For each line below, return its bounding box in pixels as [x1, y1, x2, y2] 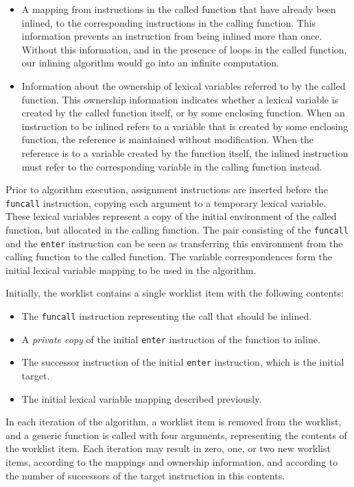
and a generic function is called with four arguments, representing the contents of [5, 427, 347, 442]
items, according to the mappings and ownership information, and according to [5, 455, 338, 469]
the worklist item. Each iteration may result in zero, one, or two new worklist [5, 441, 331, 455]
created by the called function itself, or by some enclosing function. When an [21, 105, 345, 120]
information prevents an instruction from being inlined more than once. [21, 29, 322, 43]
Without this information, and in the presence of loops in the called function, [21, 42, 347, 56]
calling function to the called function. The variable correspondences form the [5, 249, 332, 264]
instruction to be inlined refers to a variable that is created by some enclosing [21, 118, 349, 133]
